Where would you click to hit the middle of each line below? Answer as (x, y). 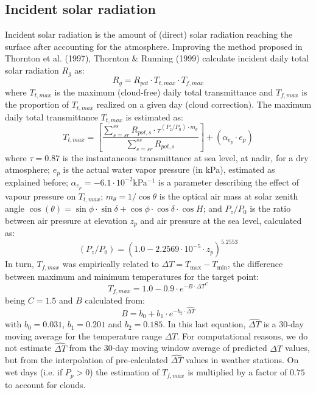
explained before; (37, 182)
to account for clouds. (45, 384)
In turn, (19, 264)
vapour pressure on (40, 196)
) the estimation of (125, 372)
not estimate (28, 348)
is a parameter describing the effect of (229, 182)
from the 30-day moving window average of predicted (168, 348)
